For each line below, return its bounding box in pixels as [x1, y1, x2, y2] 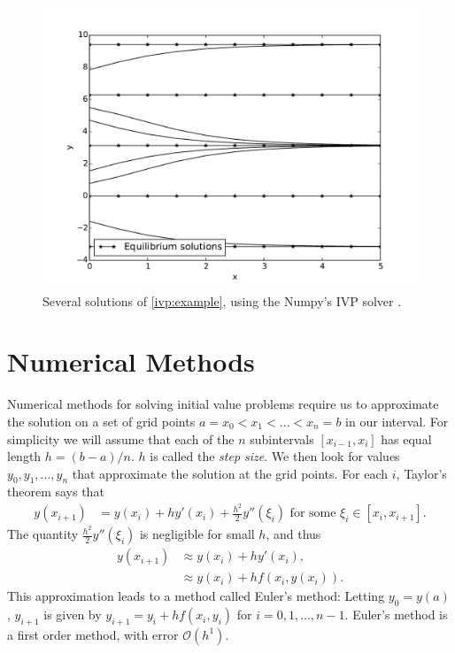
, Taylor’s [396, 464, 447, 482]
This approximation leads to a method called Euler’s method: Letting [7, 587, 385, 605]
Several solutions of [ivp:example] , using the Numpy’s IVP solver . [42, 291, 402, 310]
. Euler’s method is [344, 605, 448, 624]
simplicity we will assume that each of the [7, 429, 235, 448]
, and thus [266, 525, 321, 543]
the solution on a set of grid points [7, 411, 196, 430]
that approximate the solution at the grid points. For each [72, 464, 389, 482]
